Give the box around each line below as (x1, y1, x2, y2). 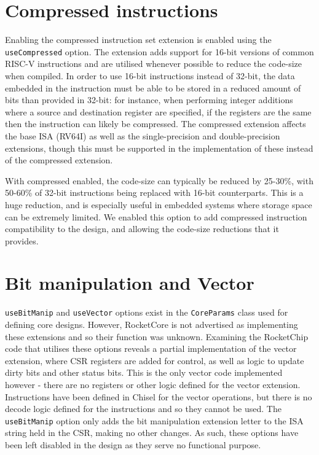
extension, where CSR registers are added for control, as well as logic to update (5, 354, 304, 367)
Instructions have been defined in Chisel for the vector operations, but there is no (5, 390, 312, 403)
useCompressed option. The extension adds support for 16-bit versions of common (5, 45, 314, 58)
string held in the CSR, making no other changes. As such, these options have (5, 426, 299, 439)
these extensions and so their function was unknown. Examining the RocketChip (5, 330, 309, 343)
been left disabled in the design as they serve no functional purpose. (5, 438, 261, 451)
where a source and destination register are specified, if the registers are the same (5, 105, 312, 118)
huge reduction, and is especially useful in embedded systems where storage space (5, 198, 312, 211)
